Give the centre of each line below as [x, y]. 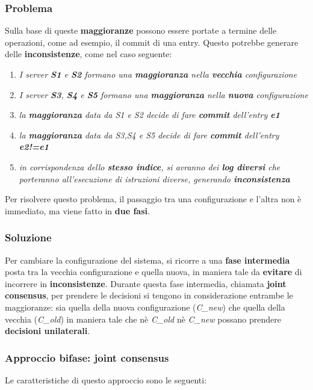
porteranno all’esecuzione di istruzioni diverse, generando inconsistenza [154, 178]
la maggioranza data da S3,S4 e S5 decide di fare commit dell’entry [149, 135]
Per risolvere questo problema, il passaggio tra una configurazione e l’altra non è [153, 199]
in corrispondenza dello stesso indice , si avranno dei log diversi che [150, 166]
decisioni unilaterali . [48, 331]
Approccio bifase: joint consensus [87, 357]
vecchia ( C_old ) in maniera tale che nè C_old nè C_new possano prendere [143, 319]
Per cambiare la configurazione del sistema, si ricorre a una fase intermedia [147, 260]
